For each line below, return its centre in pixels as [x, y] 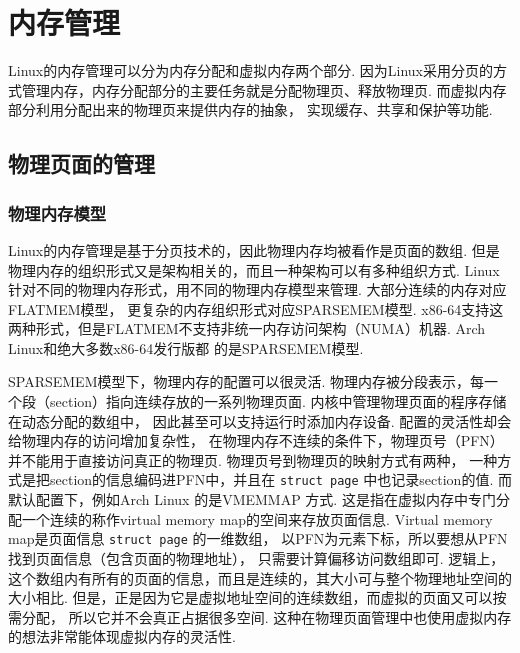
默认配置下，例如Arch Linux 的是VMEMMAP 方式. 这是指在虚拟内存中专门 [252, 499]
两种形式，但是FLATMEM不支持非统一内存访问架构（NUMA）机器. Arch [247, 328]
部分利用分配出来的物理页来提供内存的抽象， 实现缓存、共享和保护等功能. [250, 109]
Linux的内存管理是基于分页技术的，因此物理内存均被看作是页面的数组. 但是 [254, 249]
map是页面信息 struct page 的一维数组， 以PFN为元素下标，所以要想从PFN [258, 538]
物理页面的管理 [81, 163]
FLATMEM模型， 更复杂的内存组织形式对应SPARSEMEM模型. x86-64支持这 [256, 308]
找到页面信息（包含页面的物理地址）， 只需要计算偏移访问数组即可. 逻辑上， [256, 557]
